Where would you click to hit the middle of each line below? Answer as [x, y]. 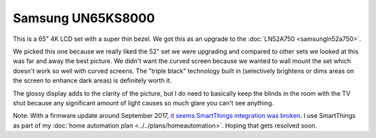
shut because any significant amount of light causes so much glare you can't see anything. [143, 103]
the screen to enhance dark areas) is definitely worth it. [92, 80]
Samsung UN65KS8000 [84, 18]
